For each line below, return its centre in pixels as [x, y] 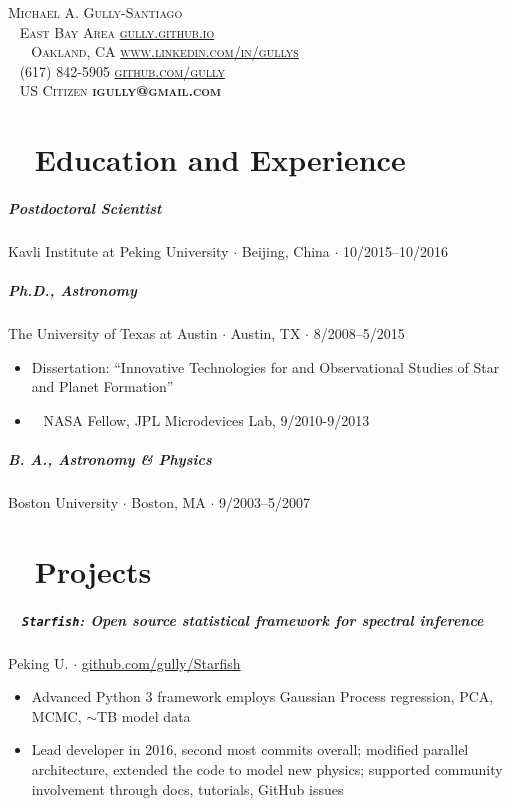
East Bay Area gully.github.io [117, 31]
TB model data [144, 715]
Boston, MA [168, 502]
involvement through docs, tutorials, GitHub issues [187, 788]
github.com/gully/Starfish [161, 662]
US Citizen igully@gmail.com [120, 90]
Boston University [63, 502]
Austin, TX [265, 333]
